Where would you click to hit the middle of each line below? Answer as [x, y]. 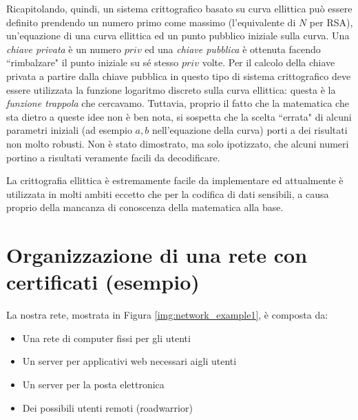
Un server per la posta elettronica [93, 384]
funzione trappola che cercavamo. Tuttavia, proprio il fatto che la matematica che [178, 103]
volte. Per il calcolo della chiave [268, 62]
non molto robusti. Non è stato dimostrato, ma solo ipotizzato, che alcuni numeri [178, 143]
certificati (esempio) [103, 282]
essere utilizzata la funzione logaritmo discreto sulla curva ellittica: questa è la [171, 89]
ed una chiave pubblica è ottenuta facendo [233, 49]
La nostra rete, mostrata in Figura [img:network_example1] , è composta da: [167, 315]
